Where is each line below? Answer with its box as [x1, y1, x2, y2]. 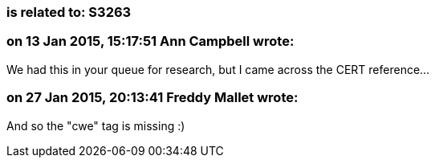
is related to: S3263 [6, 4, 132, 20]
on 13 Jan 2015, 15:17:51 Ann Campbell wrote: [6, 33, 295, 50]
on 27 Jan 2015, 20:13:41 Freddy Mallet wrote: [6, 89, 299, 106]
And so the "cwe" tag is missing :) [6, 118, 185, 133]
